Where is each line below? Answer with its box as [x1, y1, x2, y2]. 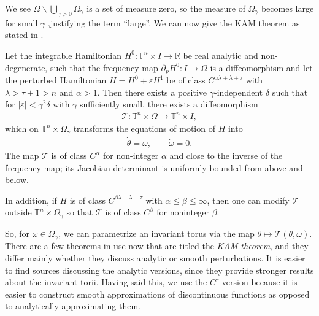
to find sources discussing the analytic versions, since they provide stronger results [5, 263, 314, 276]
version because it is [221, 276, 298, 288]
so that [66, 206, 93, 218]
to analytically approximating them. [5, 299, 140, 312]
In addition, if [5, 193, 57, 206]
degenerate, [5, 61, 48, 74]
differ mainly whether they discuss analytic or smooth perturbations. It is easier [5, 251, 306, 264]
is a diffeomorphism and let [210, 61, 313, 74]
